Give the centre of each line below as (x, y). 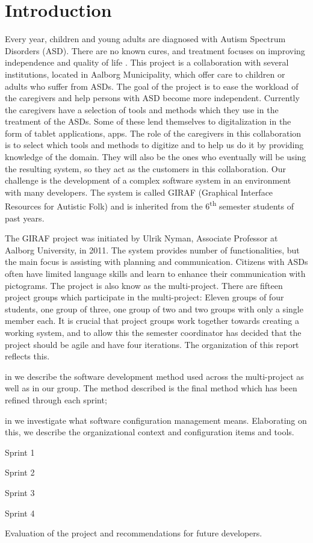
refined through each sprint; (56, 400)
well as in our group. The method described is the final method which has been (151, 388)
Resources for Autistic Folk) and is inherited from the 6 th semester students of (150, 205)
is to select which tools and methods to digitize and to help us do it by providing (154, 145)
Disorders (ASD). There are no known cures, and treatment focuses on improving (155, 50)
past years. (25, 218)
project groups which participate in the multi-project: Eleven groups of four (144, 297)
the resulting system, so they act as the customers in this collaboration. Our (146, 168)
